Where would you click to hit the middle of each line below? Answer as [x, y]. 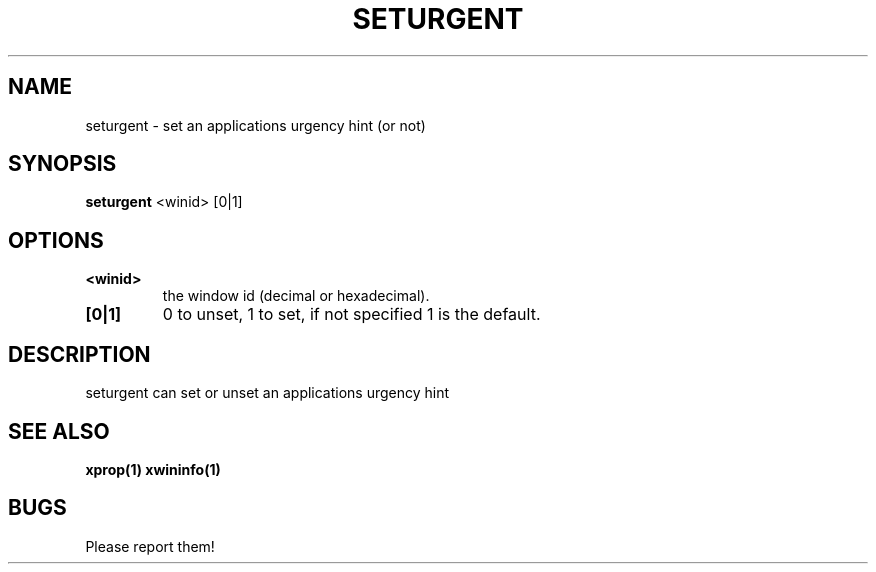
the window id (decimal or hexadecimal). [296, 296]
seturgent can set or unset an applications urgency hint [267, 393]
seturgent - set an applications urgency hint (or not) [255, 125]
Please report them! [150, 546]
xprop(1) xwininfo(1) [153, 469]
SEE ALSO [59, 431]
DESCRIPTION [79, 354]
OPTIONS [56, 240]
